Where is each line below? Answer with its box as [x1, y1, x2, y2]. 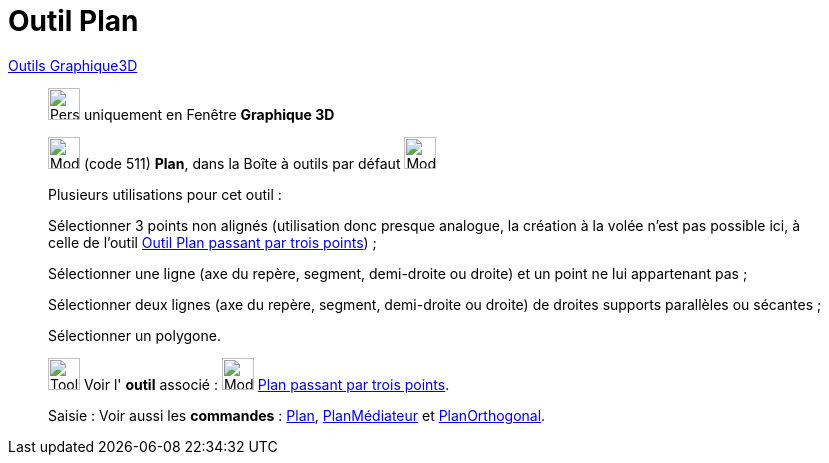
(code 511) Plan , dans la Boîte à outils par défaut [83, 154, 401, 172]
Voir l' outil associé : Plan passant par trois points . [83, 375, 450, 393]
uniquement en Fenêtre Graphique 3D [83, 105, 335, 123]
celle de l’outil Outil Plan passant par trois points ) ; [48, 233, 377, 251]
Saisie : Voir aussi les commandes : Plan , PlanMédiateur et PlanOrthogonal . [48, 406, 546, 424]
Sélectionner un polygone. [48, 326, 221, 344]
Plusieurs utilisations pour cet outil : [48, 185, 282, 203]
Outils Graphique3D [8, 56, 138, 74]
